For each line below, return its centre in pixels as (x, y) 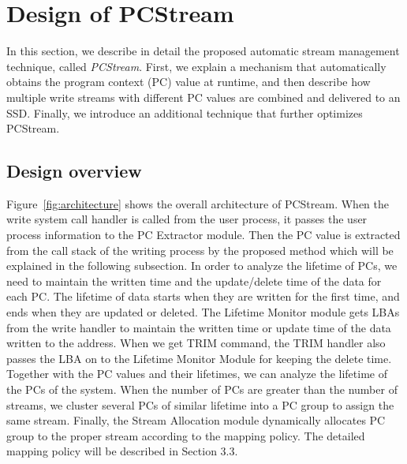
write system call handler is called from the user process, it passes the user (187, 219)
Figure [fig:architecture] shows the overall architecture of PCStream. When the (198, 203)
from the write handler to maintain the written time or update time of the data (199, 327)
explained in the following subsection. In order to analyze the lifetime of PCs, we (202, 266)
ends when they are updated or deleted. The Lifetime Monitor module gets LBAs (203, 312)
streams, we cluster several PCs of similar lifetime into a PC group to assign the (200, 404)
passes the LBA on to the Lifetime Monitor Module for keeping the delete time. (199, 358)
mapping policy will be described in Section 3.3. (122, 451)
